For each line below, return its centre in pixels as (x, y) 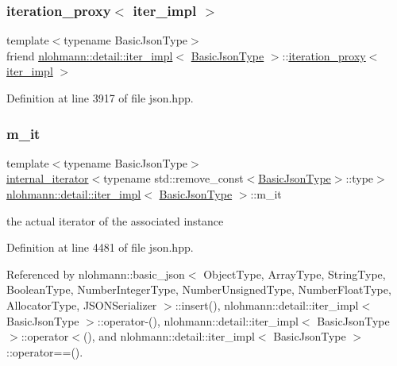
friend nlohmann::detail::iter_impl (90, 55)
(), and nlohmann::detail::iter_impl (169, 336)
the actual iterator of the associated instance (115, 220)
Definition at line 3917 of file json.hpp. (100, 98)
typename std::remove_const (173, 178)
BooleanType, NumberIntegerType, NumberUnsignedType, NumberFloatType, (199, 289)
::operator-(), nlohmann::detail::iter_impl (198, 320)
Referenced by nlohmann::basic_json (96, 274)
